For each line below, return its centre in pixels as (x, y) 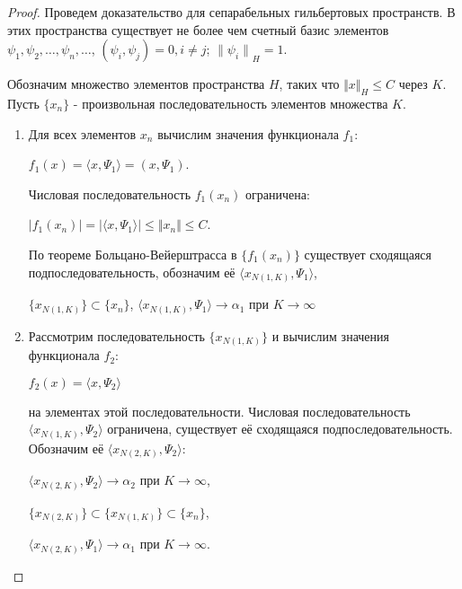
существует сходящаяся (368, 254)
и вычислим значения (330, 335)
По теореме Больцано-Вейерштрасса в (133, 254)
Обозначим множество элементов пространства (136, 84)
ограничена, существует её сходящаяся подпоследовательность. (280, 429)
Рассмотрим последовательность (116, 335)
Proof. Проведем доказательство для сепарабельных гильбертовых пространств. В (231, 12)
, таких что (309, 84)
